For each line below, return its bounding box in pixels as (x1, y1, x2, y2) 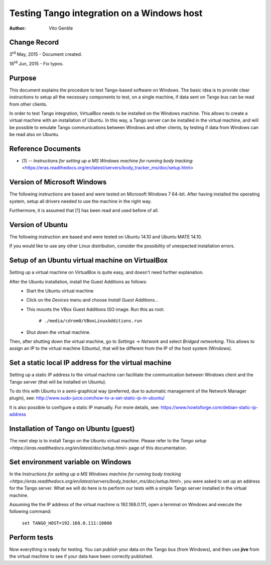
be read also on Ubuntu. (9, 131, 60, 138)
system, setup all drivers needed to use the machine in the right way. (9, 198, 152, 204)
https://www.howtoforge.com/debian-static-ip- (161, 404, 258, 410)
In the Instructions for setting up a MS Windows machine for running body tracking (9, 471, 181, 477)
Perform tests (9, 533, 54, 541)
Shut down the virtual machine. (26, 329, 91, 335)
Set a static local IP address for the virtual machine (9, 358, 172, 367)
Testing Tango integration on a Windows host (9, 8, 203, 19)
